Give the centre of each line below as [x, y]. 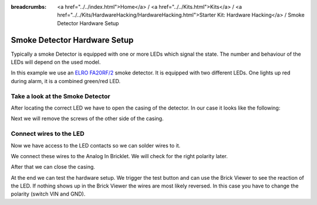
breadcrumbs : [29, 7]
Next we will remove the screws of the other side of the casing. [87, 119]
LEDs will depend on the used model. [56, 62]
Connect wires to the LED [48, 134]
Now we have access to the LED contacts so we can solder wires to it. [96, 145]
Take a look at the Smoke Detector [61, 96]
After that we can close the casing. [53, 167]
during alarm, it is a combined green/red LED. [66, 81]
